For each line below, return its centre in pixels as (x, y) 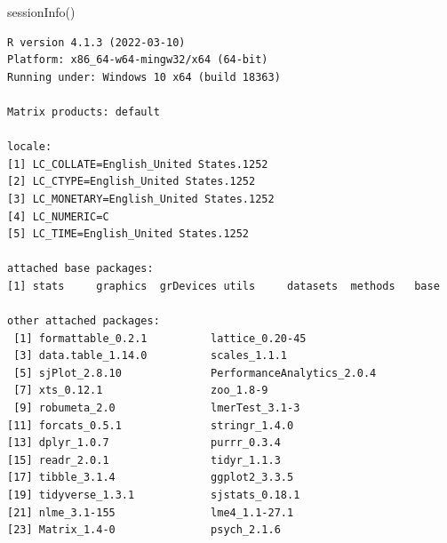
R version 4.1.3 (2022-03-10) (96, 42)
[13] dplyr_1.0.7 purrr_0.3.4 (144, 443)
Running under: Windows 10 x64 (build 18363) (144, 77)
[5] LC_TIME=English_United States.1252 (128, 234)
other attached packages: (84, 321)
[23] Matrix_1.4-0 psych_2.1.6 (144, 530)
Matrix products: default (84, 112)
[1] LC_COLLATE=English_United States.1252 (138, 164)
